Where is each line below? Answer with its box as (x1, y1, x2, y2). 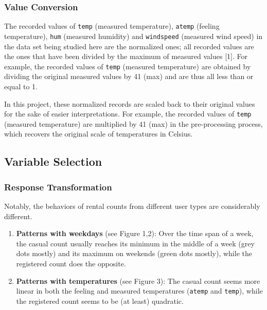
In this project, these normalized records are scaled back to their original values (4, 98, 255, 109)
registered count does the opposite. (16, 258, 126, 268)
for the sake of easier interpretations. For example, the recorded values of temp (4, 108, 252, 119)
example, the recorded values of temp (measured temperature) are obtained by (4, 61, 251, 71)
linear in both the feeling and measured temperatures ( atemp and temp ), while (16, 285, 263, 296)
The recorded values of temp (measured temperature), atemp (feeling (4, 21, 220, 31)
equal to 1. (4, 81, 38, 91)
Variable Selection (4, 153, 102, 169)
